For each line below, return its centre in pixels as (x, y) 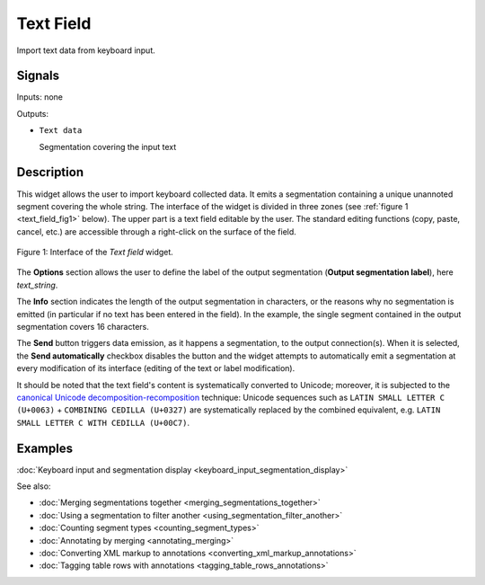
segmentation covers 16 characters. (83, 327)
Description (50, 172)
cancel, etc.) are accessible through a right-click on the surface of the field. (156, 231)
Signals (38, 76)
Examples (45, 448)
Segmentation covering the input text (108, 146)
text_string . (37, 285)
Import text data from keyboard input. (86, 50)
